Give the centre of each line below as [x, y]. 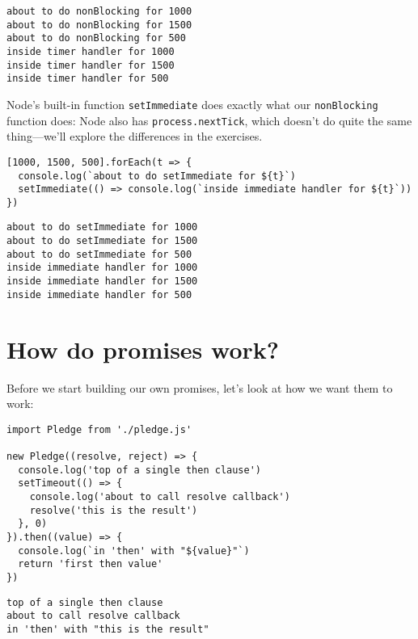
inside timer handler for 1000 [91, 51]
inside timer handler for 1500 [91, 65]
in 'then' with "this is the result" [108, 629]
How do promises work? [143, 349]
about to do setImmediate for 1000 [102, 227]
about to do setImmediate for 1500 [102, 241]
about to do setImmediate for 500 [99, 254]
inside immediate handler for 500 [99, 294]
